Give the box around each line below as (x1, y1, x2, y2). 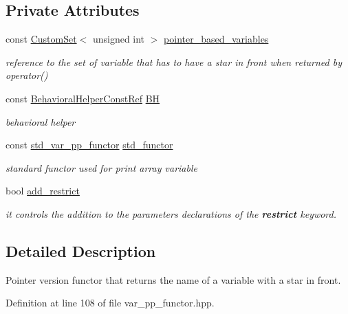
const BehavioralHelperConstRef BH (6, 91, 160, 105)
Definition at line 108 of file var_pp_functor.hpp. (6, 295, 215, 310)
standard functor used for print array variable (6, 160, 197, 175)
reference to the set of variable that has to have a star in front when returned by (6, 54, 342, 69)
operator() (6, 68, 48, 82)
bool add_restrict (6, 183, 80, 198)
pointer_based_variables (164, 32, 269, 46)
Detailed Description (6, 240, 156, 261)
